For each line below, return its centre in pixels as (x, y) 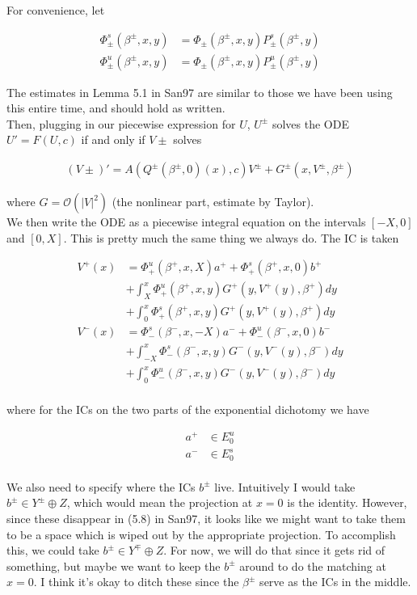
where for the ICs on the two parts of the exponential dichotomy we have (188, 409)
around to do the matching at (313, 565)
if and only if (113, 139)
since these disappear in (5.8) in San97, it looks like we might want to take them (206, 518)
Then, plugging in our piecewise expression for (121, 123)
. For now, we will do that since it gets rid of (274, 550)
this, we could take (53, 550)
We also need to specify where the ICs (101, 486)
